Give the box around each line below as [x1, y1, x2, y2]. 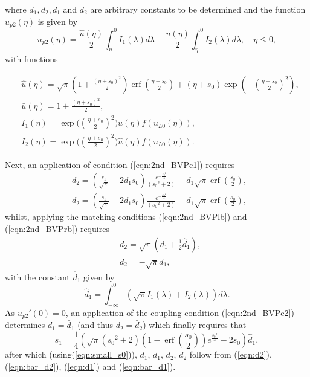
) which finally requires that [143, 318, 247, 331]
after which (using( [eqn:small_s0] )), [5, 348, 137, 361]
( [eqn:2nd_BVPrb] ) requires [5, 222, 109, 234]
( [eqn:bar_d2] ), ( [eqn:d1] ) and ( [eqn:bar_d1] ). [5, 359, 176, 372]
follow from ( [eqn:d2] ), [189, 348, 272, 361]
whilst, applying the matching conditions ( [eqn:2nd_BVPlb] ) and [5, 210, 247, 223]
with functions [5, 53, 58, 65]
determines [5, 318, 45, 331]
